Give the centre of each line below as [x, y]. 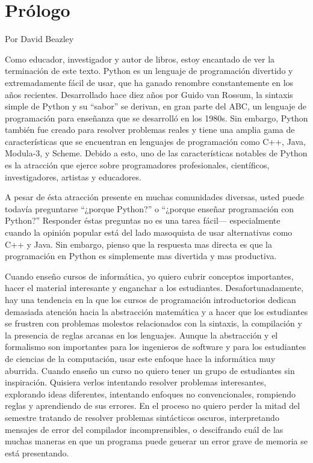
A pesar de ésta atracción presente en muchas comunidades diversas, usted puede [154, 197]
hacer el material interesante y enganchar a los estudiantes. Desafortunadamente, [154, 288]
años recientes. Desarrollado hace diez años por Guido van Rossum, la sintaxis [149, 94]
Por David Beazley [39, 39]
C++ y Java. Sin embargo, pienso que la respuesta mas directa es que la [138, 244]
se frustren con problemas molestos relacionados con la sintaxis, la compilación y [153, 323]
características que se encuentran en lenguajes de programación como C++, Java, [155, 141]
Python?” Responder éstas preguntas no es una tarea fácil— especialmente [143, 220]
